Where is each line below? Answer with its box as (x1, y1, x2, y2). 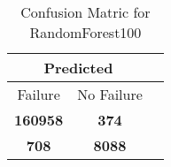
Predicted (43, 57, 113, 78)
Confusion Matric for (20, 2, 151, 22)
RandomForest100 (29, 22, 142, 42)
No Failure (77, 84, 143, 104)
